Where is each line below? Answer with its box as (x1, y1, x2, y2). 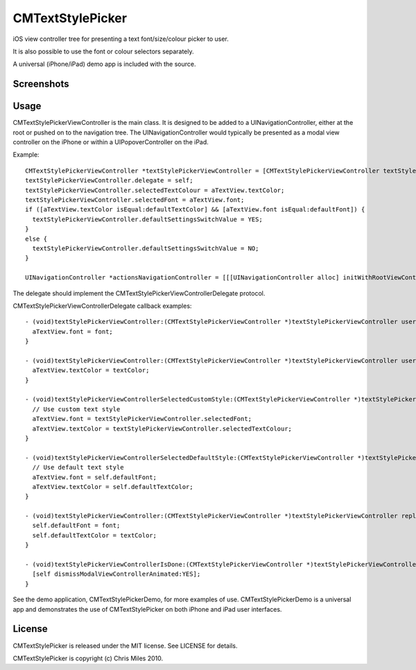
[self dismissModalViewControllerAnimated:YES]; (32, 570, 201, 578)
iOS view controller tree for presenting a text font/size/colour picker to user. (12, 35, 229, 43)
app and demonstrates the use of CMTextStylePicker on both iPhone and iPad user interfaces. (12, 605, 282, 613)
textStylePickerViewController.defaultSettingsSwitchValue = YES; (32, 215, 263, 223)
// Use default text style (32, 463, 124, 472)
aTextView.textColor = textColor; (32, 366, 150, 375)
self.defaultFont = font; (32, 522, 121, 530)
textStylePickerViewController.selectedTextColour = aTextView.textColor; (25, 186, 285, 194)
